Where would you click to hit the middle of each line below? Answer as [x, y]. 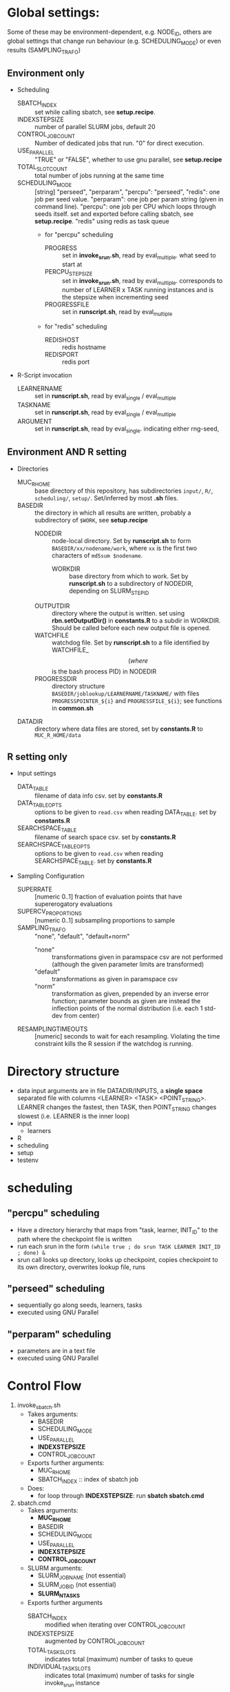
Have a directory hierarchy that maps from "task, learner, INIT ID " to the [117, 1231]
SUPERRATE [35, 889]
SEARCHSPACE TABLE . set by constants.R [93, 862]
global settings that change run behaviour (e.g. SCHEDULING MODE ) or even [114, 41]
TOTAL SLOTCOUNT [42, 167]
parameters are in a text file [56, 1351]
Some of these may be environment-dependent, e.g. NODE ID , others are [109, 32]
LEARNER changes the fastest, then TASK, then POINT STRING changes [117, 1108]
